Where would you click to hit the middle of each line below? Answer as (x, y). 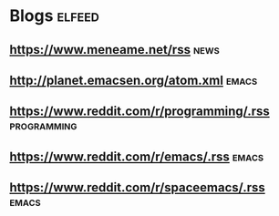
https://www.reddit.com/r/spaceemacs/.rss (138, 188)
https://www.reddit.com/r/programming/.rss (140, 112)
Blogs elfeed (55, 16)
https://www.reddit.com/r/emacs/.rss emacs (137, 156)
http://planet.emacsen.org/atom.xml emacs (134, 80)
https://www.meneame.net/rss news (115, 50)
